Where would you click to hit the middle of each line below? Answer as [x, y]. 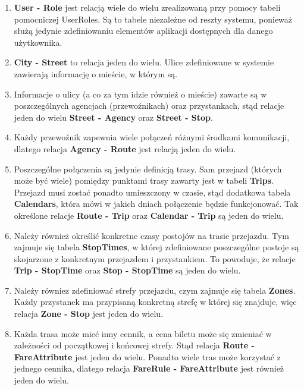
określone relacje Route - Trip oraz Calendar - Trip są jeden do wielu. [149, 215]
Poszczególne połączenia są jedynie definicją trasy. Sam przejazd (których [148, 169]
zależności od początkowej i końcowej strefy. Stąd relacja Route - [134, 345]
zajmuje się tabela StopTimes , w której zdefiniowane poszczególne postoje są [156, 247]
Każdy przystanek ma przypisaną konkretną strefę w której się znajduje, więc [155, 302]
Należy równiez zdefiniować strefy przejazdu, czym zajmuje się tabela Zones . [155, 290]
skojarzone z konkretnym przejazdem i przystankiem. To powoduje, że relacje [155, 258]
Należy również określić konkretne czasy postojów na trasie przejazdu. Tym [151, 235]
